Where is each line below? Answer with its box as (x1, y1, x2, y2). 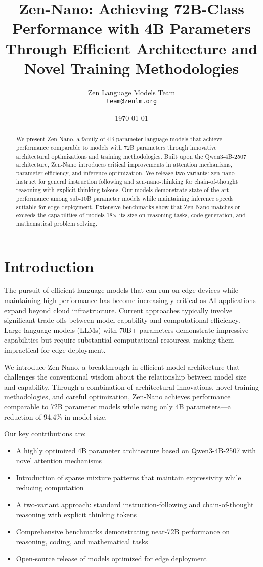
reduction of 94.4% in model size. (4, 411, 107, 422)
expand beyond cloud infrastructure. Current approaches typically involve (4, 305, 233, 315)
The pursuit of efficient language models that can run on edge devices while (4, 285, 239, 295)
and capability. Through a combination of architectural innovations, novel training (4, 381, 259, 392)
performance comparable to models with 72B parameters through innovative (16, 143, 217, 152)
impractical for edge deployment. (4, 345, 106, 355)
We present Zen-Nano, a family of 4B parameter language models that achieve (16, 135, 223, 143)
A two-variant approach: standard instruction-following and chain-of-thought (16, 499, 254, 510)
